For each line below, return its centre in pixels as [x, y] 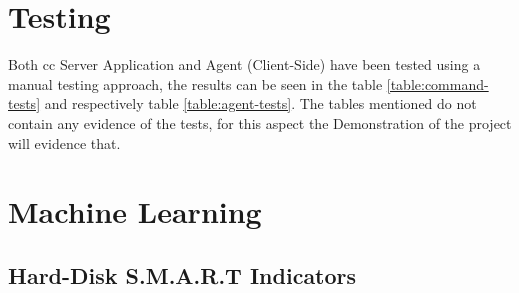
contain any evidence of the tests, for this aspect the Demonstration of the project [260, 122]
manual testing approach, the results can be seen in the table [195, 83]
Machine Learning [135, 211]
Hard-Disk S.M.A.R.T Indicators [182, 274]
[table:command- [437, 83]
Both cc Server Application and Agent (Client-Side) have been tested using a [244, 64]
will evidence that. [64, 142]
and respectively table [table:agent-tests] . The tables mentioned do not [260, 103]
